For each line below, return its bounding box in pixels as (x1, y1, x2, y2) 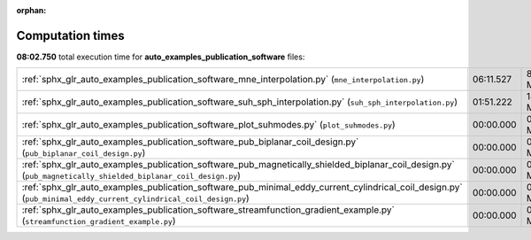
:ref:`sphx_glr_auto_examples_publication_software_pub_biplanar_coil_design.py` (21, 135, 359, 148)
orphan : (16, 5, 47, 15)
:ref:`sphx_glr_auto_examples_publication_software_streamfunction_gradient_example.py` (21, 204, 396, 216)
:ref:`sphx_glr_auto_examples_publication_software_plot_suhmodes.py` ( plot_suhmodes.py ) (21, 119, 396, 131)
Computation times (16, 27, 125, 43)
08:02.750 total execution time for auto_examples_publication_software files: (16, 51, 305, 62)
